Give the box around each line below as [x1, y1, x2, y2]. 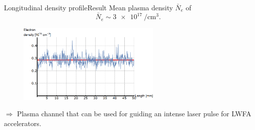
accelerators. [4, 118, 41, 128]
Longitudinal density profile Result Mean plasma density [4, 2, 173, 12]
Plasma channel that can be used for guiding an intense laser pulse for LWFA [17, 108, 252, 119]
